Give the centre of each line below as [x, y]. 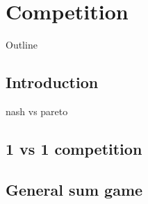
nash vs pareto [37, 111]
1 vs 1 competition [74, 148]
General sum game [74, 189]
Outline [22, 45]
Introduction [52, 82]
